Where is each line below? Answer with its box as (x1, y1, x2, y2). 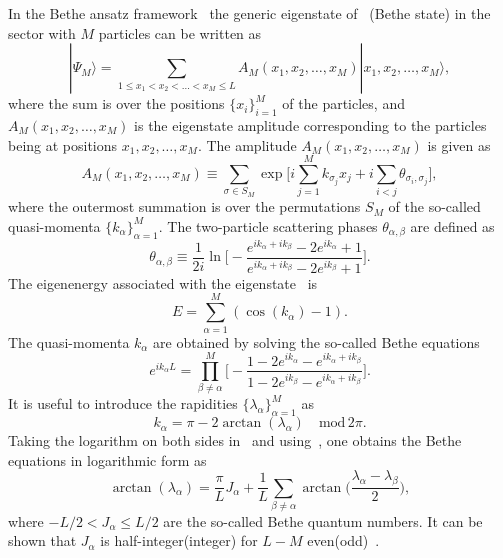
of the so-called (388, 196, 481, 217)
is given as (427, 134, 491, 155)
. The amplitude (197, 134, 297, 155)
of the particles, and (282, 93, 405, 114)
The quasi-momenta (8, 331, 130, 352)
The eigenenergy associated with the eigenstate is (8, 272, 318, 293)
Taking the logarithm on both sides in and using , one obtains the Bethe (8, 430, 462, 451)
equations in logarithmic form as (8, 449, 207, 470)
